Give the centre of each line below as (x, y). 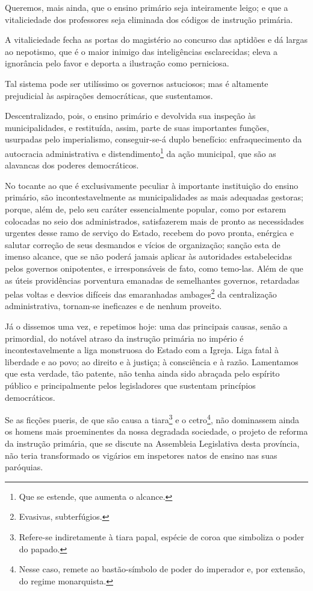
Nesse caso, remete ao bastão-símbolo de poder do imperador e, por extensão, (162, 569)
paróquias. (24, 467)
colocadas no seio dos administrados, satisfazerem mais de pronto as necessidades (154, 221)
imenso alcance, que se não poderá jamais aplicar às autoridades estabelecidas (149, 256)
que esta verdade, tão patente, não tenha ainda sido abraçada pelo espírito (142, 373)
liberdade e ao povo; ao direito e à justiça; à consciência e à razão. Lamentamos (152, 361)
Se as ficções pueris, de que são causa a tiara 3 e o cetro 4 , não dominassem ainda (152, 419)
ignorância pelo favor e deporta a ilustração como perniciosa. (117, 63)
